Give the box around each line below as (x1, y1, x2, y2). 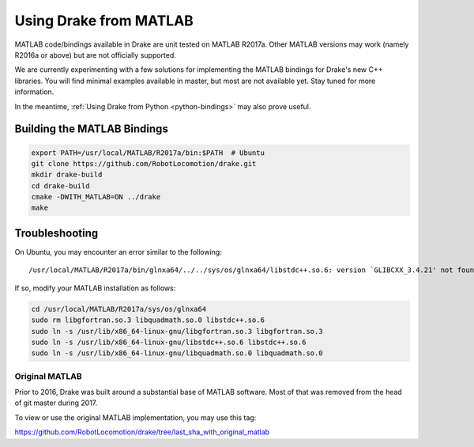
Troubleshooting (14, 226, 99, 240)
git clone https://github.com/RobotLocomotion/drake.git (31, 159, 257, 168)
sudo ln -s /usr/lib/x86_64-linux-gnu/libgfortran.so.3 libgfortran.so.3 (31, 327, 323, 335)
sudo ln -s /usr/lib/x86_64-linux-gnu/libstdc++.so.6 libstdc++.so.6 (31, 337, 307, 347)
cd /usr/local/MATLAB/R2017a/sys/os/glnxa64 (31, 305, 207, 313)
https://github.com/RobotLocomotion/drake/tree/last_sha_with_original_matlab (14, 427, 270, 437)
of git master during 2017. (14, 398, 98, 407)
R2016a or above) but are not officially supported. (14, 50, 177, 59)
